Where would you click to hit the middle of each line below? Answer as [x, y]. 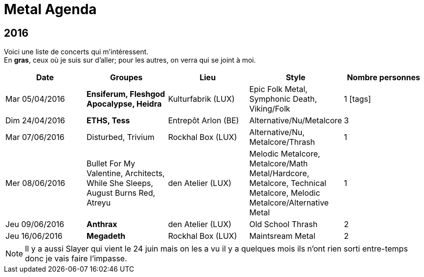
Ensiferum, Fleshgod [126, 94]
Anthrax [102, 224]
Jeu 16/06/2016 [34, 236]
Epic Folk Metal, [278, 89]
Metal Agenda [50, 9]
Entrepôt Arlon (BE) [203, 121]
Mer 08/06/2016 [35, 183]
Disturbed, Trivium [120, 137]
